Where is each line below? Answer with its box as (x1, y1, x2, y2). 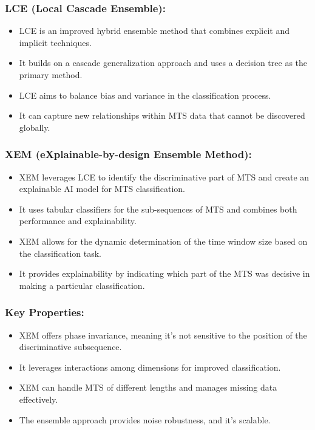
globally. (19, 121, 50, 133)
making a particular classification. (19, 279, 145, 291)
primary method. (19, 68, 83, 81)
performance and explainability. (19, 214, 137, 227)
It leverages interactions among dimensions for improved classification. (19, 360, 281, 373)
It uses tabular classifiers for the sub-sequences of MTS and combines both (19, 202, 297, 215)
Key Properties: (5, 305, 84, 320)
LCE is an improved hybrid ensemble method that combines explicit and (19, 24, 290, 37)
